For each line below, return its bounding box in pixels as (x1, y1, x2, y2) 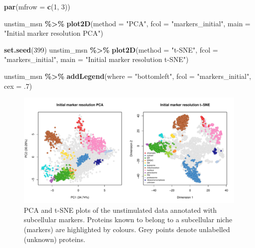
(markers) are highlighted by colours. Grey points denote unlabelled (24, 224, 230, 234)
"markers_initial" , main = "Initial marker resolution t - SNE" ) (4, 54, 189, 64)
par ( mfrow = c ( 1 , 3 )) (4, 1, 70, 11)
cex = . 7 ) (4, 80, 32, 91)
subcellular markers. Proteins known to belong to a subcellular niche (24, 214, 232, 225)
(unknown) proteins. (24, 234, 85, 244)
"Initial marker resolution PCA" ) (4, 28, 103, 38)
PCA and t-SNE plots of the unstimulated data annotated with (24, 204, 217, 215)
